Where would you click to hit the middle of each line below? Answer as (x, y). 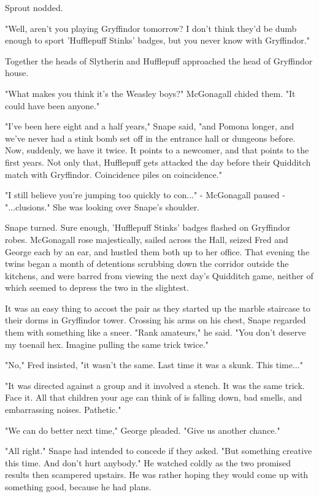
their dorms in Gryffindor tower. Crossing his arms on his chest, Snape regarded (156, 320)
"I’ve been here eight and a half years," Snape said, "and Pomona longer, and (150, 126)
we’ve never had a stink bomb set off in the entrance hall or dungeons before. (150, 138)
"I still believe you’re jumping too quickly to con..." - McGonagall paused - (145, 195)
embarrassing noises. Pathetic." (63, 410)
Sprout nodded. (34, 7)
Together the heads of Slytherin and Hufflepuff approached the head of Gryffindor (159, 60)
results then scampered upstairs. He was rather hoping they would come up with (157, 475)
